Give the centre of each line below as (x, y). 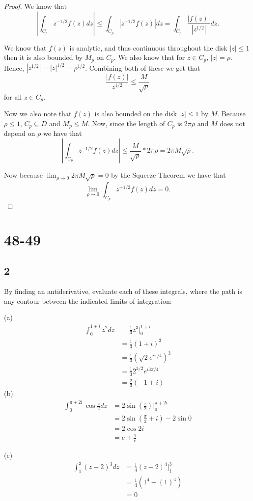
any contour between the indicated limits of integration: (88, 301)
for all (13, 96)
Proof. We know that (35, 6)
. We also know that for (149, 57)
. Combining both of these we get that (143, 67)
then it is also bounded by (43, 57)
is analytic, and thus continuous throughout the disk (148, 47)
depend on (20, 133)
